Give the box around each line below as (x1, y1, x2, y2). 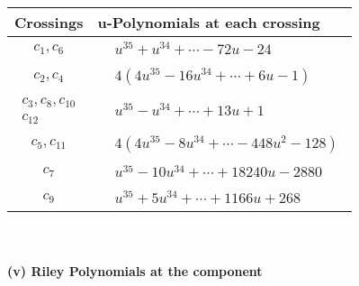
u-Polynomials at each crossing (97, 12, 320, 32)
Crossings (14, 12, 84, 32)
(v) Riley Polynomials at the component (7, 261, 263, 280)
